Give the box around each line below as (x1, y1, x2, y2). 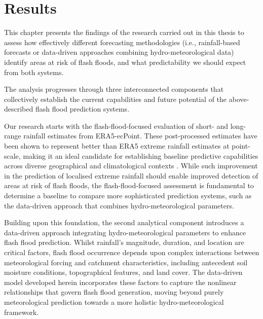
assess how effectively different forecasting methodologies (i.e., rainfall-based (4, 37, 240, 47)
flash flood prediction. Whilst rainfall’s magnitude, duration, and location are (4, 237, 244, 247)
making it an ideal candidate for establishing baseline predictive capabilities (23, 150, 258, 161)
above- (229, 93, 249, 104)
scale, (4, 150, 21, 161)
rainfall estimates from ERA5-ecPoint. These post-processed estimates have (23, 130, 257, 141)
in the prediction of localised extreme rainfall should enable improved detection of (4, 170, 258, 181)
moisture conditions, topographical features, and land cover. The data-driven (4, 267, 243, 277)
